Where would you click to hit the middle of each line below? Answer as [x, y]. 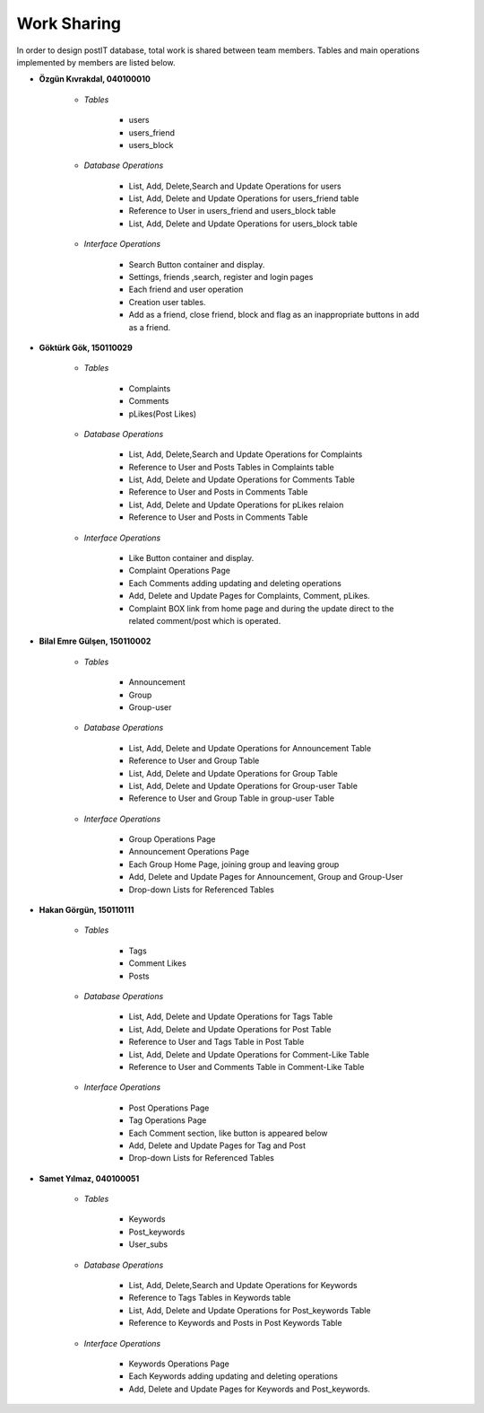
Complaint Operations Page [179, 571]
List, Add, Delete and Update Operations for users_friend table [244, 198]
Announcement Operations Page [189, 852]
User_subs [148, 1244]
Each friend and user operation [186, 290]
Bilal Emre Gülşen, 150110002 [95, 641]
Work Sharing [69, 23]
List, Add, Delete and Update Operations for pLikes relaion [236, 505]
